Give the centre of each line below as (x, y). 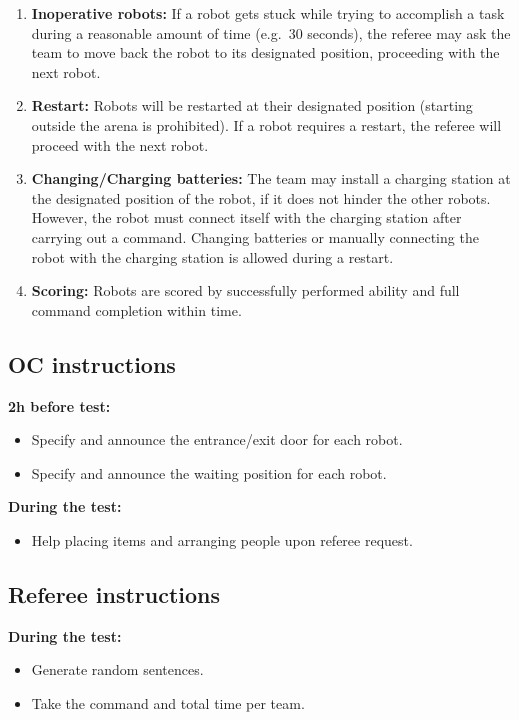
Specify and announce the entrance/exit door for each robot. (217, 439)
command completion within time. (136, 309)
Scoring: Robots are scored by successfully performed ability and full (245, 290)
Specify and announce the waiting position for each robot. (209, 472)
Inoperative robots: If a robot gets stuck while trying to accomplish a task (268, 13)
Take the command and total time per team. (168, 702)
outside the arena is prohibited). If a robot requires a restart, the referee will (266, 124)
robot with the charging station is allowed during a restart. (212, 256)
